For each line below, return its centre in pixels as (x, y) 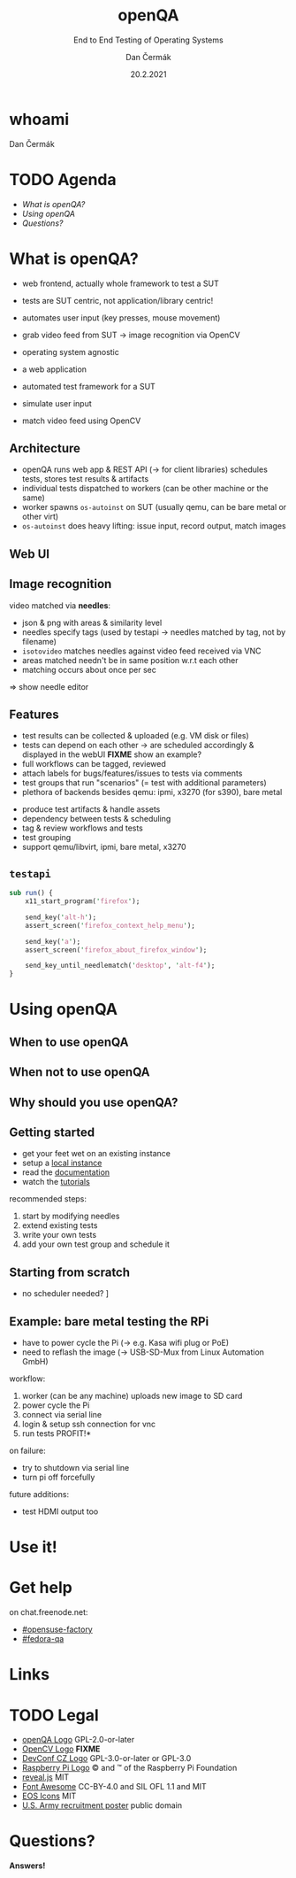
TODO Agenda (63, 179)
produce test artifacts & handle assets (91, 809)
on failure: (27, 1450)
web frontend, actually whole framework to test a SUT (120, 283)
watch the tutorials (56, 1182)
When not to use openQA (80, 1072)
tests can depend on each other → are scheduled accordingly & (138, 746)
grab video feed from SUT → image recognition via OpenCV (131, 335)
